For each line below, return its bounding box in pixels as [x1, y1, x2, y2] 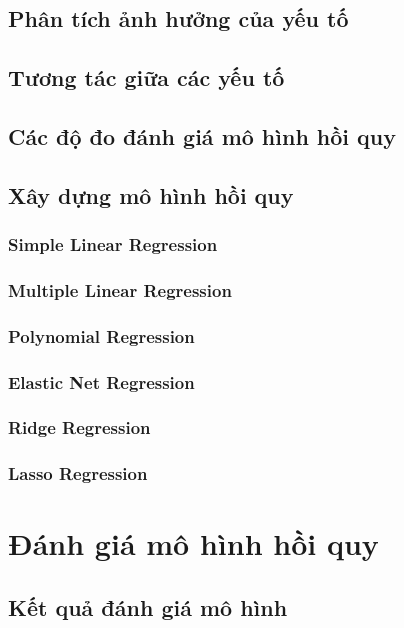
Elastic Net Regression [8, 369, 195, 394]
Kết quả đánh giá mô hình [8, 591, 288, 622]
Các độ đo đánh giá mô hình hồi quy [8, 120, 397, 151]
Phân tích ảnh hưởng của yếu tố [8, 3, 349, 34]
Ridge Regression [8, 415, 151, 440]
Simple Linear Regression [8, 232, 218, 257]
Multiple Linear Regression [8, 277, 232, 302]
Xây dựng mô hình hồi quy [8, 179, 294, 210]
